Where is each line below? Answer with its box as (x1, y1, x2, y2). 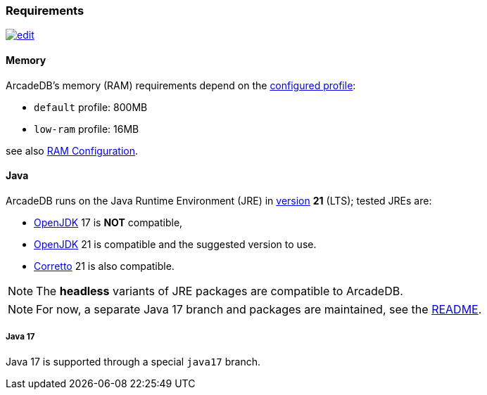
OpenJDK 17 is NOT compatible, (34, 216, 183, 228)
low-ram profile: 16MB (34, 122, 139, 135)
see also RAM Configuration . (6, 144, 139, 157)
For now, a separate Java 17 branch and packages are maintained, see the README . (36, 302, 482, 316)
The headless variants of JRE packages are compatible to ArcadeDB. (36, 283, 403, 298)
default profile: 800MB (34, 101, 148, 113)
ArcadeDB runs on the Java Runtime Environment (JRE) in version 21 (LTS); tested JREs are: (6, 194, 432, 207)
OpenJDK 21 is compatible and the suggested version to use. (34, 238, 317, 250)
